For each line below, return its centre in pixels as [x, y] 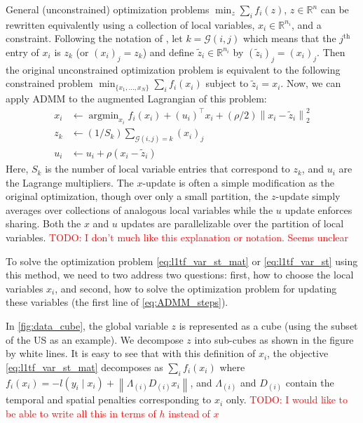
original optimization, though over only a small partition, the [137, 196]
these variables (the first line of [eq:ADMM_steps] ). [117, 302]
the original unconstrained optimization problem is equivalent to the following [173, 69]
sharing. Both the [43, 223]
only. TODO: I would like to [287, 399]
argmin [104, 115]
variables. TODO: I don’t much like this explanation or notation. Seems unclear [177, 237]
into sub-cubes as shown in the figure [274, 339]
